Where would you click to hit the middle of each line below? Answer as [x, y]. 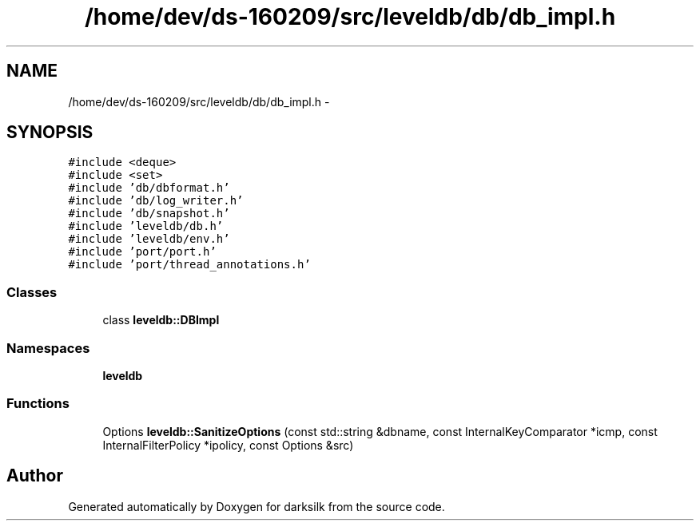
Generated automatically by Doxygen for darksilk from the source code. [257, 506]
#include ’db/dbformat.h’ [149, 188]
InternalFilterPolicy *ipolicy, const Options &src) [228, 445]
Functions [38, 404]
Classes [32, 292]
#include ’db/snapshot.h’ [149, 214]
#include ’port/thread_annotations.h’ [189, 265]
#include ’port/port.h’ [142, 252]
